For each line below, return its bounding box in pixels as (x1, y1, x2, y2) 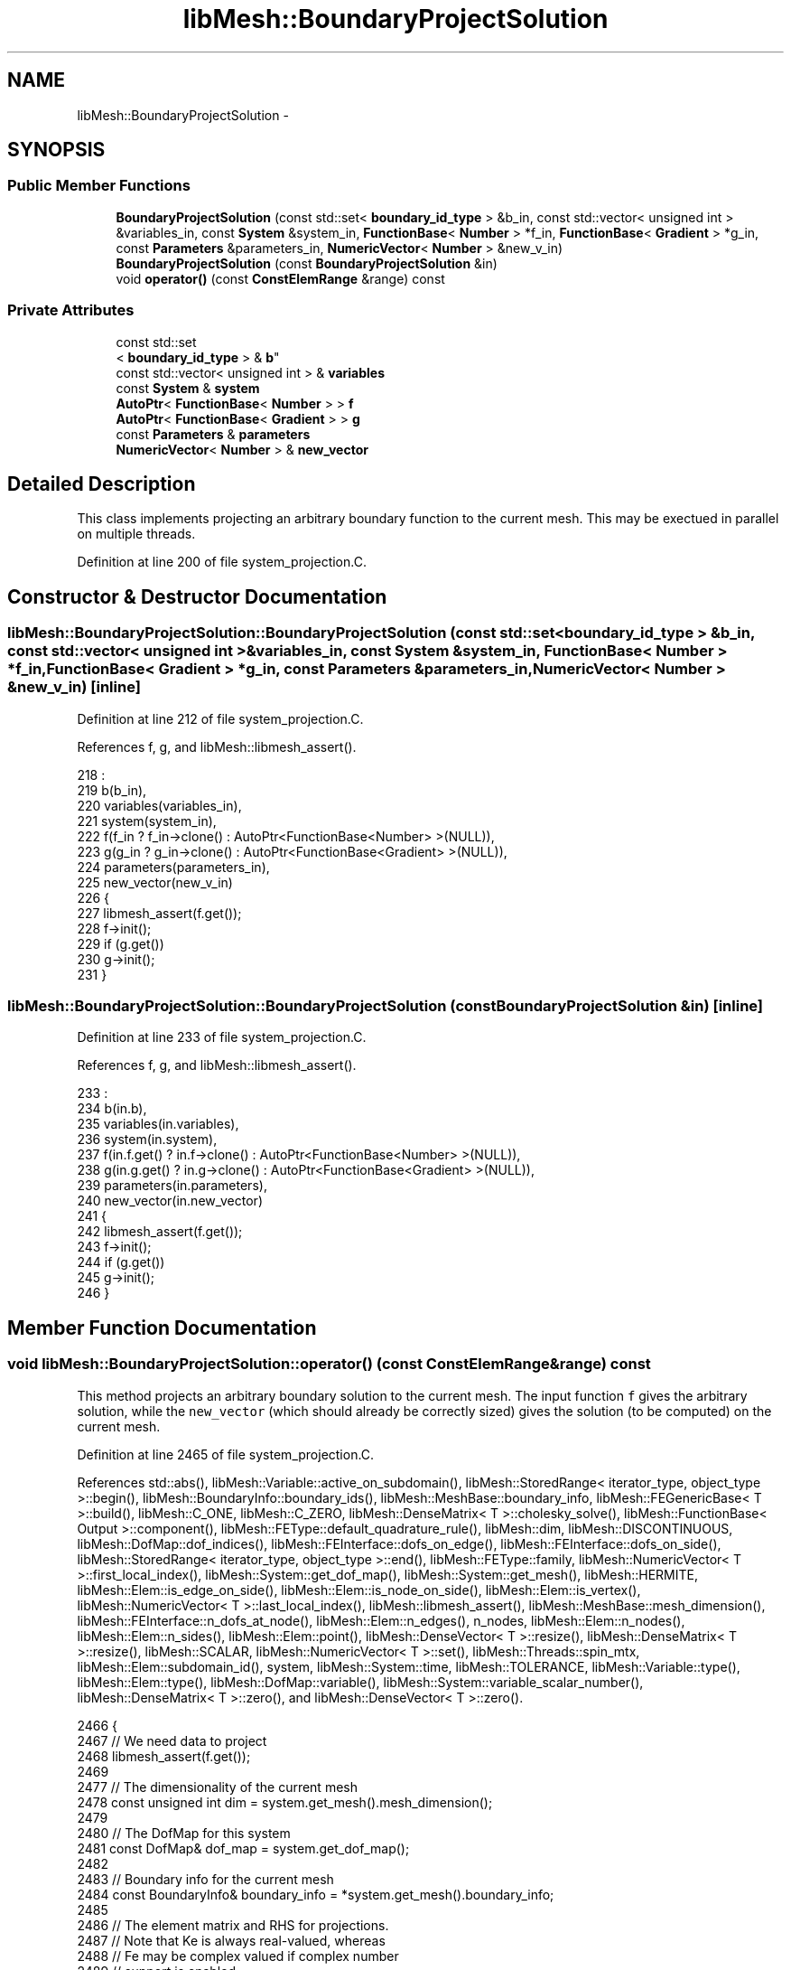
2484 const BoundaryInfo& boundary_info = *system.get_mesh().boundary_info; (77, 1886, 554, 1902)
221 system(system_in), (77, 812, 217, 829)
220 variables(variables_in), (77, 797, 242, 813)
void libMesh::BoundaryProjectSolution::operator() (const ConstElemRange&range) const (7, 1355, 651, 1374)
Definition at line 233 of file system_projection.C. (77, 1029, 367, 1046)
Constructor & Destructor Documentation (7, 585, 387, 608)
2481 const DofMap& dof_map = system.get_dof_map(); (77, 1840, 410, 1856)
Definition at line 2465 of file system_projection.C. (77, 1446, 375, 1462)
